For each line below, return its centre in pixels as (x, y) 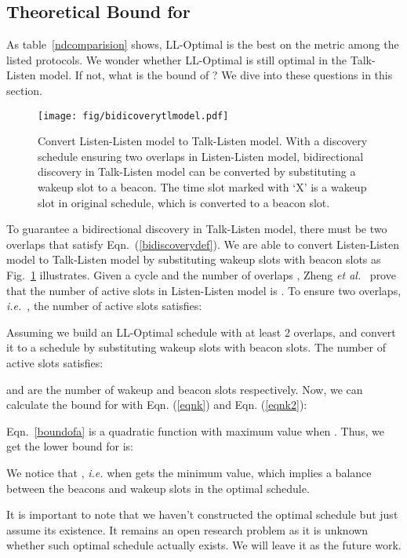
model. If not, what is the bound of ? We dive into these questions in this (216, 75)
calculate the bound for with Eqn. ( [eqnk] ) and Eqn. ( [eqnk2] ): (157, 405)
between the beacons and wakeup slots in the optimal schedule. (158, 488)
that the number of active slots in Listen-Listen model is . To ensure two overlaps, (204, 290)
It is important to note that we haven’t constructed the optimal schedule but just (202, 514)
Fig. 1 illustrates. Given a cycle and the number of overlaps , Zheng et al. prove (201, 274)
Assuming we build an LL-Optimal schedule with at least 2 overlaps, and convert (201, 332)
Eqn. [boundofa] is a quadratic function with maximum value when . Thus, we (195, 430)
